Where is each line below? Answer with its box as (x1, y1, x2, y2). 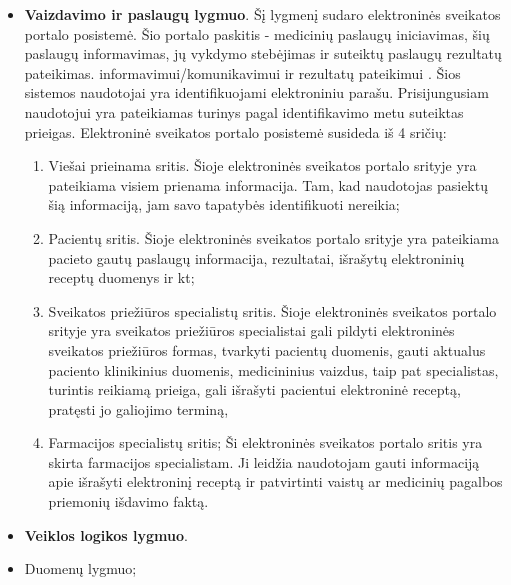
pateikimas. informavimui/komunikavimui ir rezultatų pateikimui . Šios (24, 62, 461, 83)
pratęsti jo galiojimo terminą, (48, 398, 229, 419)
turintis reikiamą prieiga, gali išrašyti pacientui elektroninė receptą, (48, 379, 461, 400)
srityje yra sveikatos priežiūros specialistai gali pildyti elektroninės (48, 320, 455, 341)
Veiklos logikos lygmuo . (24, 524, 188, 545)
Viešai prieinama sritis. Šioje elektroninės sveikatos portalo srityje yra (48, 155, 477, 176)
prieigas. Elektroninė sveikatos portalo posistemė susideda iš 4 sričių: (24, 121, 447, 142)
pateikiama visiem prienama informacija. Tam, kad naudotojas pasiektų (48, 174, 488, 195)
